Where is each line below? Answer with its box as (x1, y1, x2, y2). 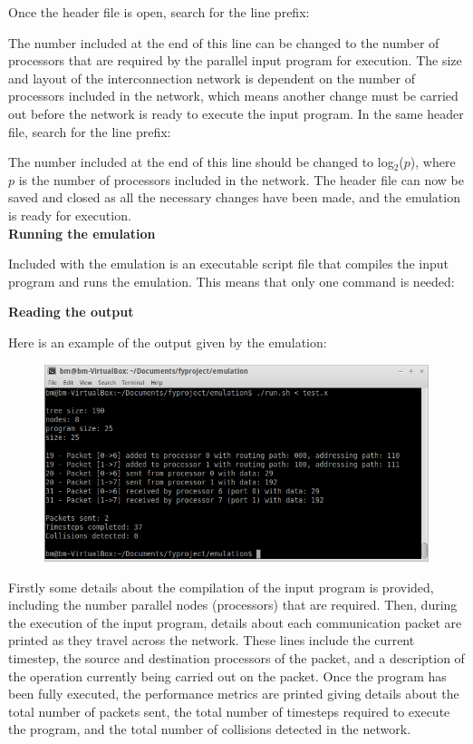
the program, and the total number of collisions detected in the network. (8, 720, 411, 739)
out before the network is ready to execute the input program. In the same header (8, 103, 464, 122)
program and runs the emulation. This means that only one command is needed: (8, 271, 455, 290)
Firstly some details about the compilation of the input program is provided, (8, 577, 434, 596)
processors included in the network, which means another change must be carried (8, 86, 459, 105)
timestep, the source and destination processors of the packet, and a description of (8, 648, 465, 667)
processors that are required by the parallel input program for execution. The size (8, 51, 462, 70)
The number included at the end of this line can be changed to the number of (8, 33, 439, 52)
